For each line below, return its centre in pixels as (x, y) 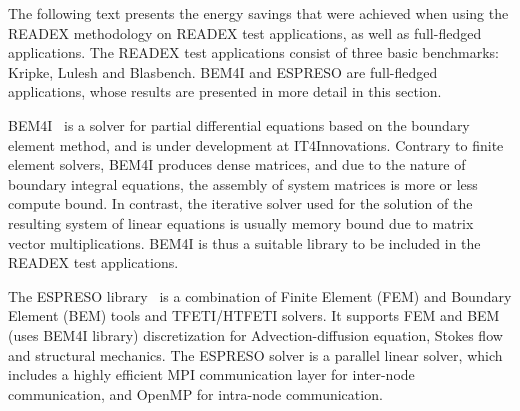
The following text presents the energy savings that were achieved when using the (258, 13)
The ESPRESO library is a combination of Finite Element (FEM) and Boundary (260, 295)
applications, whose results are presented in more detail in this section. (225, 91)
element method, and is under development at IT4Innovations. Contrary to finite (256, 144)
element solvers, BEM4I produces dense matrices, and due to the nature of (237, 164)
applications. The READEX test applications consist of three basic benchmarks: (254, 52)
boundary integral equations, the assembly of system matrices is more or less (243, 183)
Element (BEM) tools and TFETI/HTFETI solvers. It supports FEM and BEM (254, 315)
